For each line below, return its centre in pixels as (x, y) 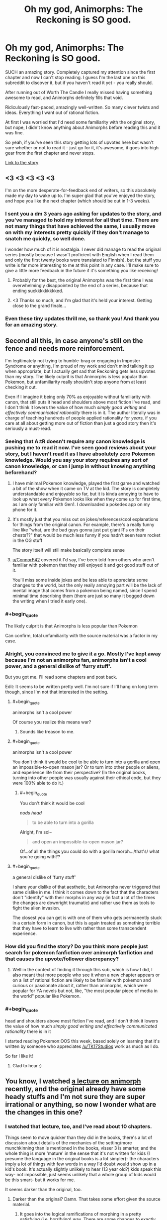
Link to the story (22, 162)
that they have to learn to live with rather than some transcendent (79, 928)
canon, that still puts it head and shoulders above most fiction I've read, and (83, 402)
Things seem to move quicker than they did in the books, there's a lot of (79, 1137)
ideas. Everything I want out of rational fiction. (52, 112)
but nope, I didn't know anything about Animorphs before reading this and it (83, 127)
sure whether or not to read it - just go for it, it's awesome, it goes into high (82, 147)
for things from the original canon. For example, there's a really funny (83, 525)
